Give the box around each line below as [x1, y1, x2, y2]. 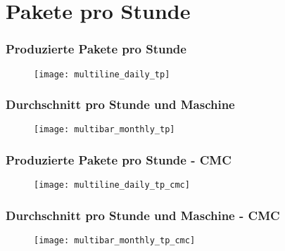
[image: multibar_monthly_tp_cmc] [34, 236, 196, 246]
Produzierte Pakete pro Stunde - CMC [6, 151, 232, 169]
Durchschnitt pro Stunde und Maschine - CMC [6, 206, 280, 224]
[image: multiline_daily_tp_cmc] [34, 180, 190, 191]
